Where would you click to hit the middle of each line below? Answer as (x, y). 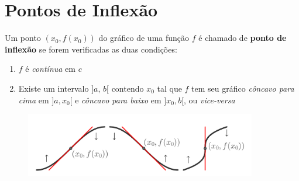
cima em (34, 100)
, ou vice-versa (209, 100)
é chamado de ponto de (243, 38)
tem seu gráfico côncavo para (243, 88)
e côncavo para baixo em (118, 100)
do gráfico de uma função (144, 38)
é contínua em (50, 69)
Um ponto (23, 38)
